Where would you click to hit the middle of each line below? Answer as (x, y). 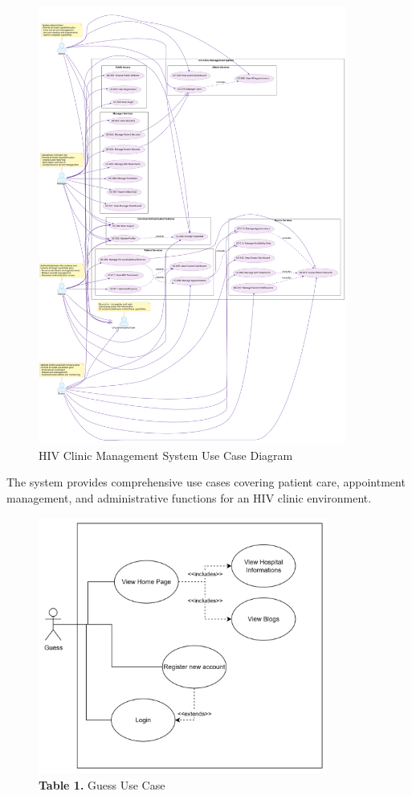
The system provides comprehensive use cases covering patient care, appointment (206, 482)
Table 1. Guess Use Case (102, 785)
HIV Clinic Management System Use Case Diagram (166, 455)
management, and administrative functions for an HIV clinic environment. (189, 498)
